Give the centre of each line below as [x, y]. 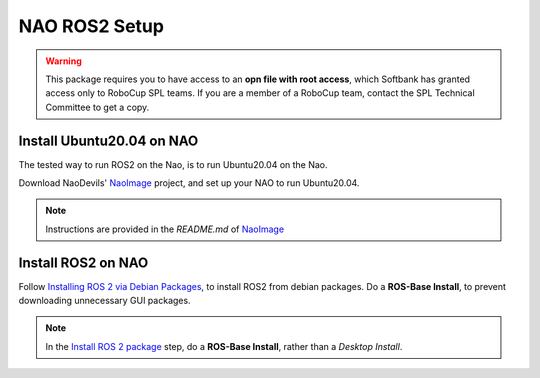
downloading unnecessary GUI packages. [104, 301]
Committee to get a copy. [97, 107]
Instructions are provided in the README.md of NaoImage [165, 229]
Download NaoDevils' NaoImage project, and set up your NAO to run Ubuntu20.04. [189, 183]
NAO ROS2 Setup [91, 26]
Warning [63, 61]
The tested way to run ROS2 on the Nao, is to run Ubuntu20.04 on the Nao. [173, 164]
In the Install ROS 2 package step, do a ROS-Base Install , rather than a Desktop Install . [224, 346]
